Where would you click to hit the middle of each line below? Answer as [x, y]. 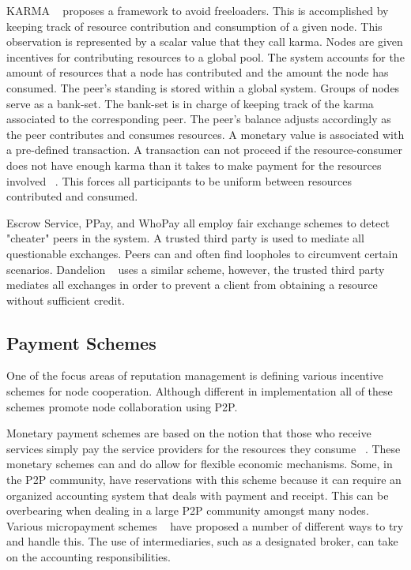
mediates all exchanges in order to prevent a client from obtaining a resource [192, 285]
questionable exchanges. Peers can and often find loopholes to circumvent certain [202, 253]
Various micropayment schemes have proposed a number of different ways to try [205, 525]
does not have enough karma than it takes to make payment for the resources [194, 165]
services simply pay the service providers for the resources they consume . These [204, 448]
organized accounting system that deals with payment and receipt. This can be [198, 495]
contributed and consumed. [72, 196]
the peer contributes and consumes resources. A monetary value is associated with [205, 134]
